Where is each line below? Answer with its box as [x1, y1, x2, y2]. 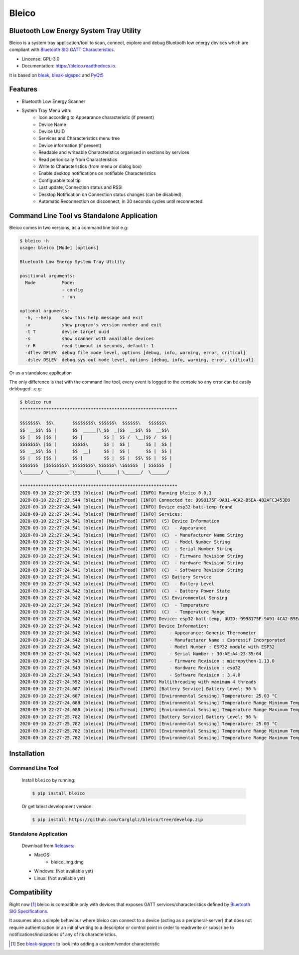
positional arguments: [19, 273, 75, 278]
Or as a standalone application [9, 370, 72, 376]
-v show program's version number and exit [25, 322, 162, 327]
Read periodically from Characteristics [38, 156, 118, 162]
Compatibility [9, 888, 52, 897]
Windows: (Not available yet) [34, 868, 94, 874]
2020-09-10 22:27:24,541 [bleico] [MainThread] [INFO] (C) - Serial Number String [19, 546, 233, 552]
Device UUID [38, 128, 65, 134]
